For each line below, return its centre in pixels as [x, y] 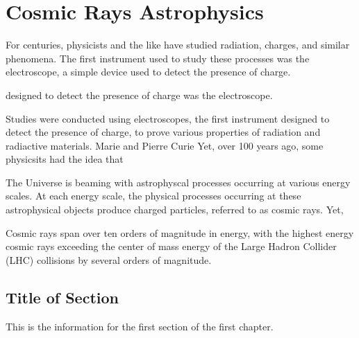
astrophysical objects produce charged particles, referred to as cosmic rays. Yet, [175, 210]
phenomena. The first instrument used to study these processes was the [158, 58]
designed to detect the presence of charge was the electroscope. [139, 95]
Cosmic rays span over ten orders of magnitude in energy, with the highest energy [180, 232]
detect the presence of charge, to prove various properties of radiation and [163, 132]
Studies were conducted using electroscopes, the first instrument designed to [168, 118]
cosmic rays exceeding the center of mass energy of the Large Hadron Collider [171, 246]
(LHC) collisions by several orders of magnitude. [109, 259]
